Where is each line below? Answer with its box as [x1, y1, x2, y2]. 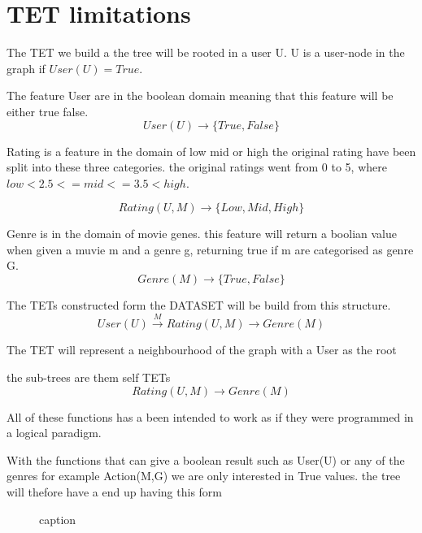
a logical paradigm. [7, 424, 102, 441]
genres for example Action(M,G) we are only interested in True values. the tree [7, 467, 401, 484]
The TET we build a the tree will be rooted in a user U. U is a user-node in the [7, 44, 405, 61]
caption [39, 510, 76, 527]
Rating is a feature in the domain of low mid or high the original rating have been [7, 142, 416, 159]
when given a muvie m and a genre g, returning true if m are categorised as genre [7, 240, 414, 258]
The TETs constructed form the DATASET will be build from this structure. [7, 297, 391, 314]
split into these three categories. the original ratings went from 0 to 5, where [7, 158, 387, 175]
